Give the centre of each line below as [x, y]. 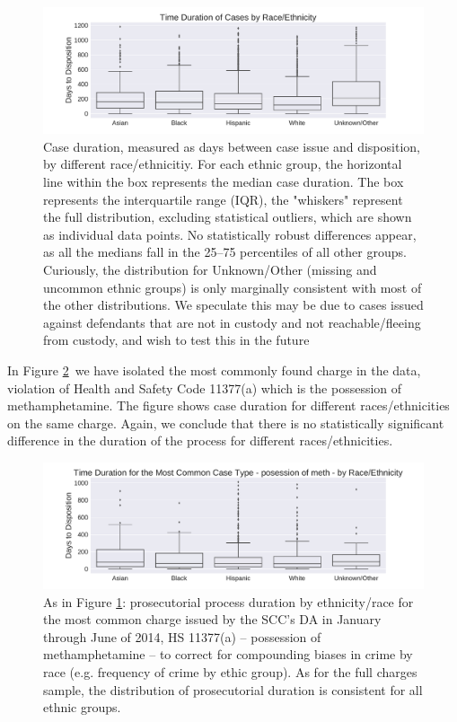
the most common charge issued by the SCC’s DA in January [212, 619]
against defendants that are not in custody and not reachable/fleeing [232, 322]
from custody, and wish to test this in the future [176, 340]
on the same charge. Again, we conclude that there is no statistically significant [226, 423]
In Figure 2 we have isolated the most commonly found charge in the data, [214, 370]
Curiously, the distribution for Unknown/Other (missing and [210, 269]
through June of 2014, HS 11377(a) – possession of [182, 636]
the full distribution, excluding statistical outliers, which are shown [228, 217]
